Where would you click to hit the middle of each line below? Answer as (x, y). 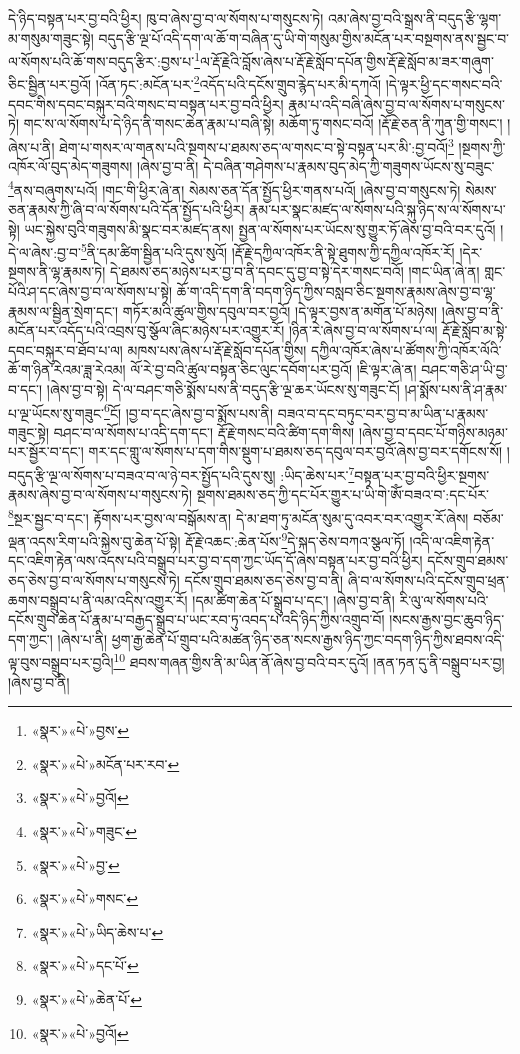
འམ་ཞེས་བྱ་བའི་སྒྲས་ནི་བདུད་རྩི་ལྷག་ (415, 18)
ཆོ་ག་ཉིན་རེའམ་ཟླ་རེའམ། (67, 369)
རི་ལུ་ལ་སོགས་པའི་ (444, 599)
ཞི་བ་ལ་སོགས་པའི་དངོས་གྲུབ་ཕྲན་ (428, 579)
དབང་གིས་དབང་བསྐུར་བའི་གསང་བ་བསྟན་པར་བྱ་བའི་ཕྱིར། (146, 103)
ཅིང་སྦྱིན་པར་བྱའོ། (50, 84)
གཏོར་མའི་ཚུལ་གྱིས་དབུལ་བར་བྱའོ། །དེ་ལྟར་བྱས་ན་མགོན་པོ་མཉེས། (280, 310)
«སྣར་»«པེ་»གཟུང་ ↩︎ (84, 830)
